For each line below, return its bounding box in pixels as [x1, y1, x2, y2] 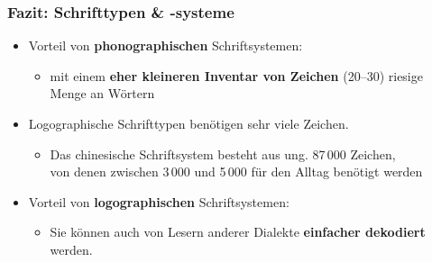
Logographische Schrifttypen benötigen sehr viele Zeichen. [28, 114, 349, 132]
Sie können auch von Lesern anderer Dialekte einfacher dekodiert [50, 222, 426, 241]
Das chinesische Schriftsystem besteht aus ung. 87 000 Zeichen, [50, 144, 396, 163]
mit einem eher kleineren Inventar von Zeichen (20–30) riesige [50, 66, 423, 85]
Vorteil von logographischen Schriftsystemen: [28, 192, 290, 211]
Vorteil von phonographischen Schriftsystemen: [28, 36, 303, 55]
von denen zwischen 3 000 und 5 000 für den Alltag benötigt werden [50, 162, 423, 181]
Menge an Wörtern [50, 84, 155, 103]
